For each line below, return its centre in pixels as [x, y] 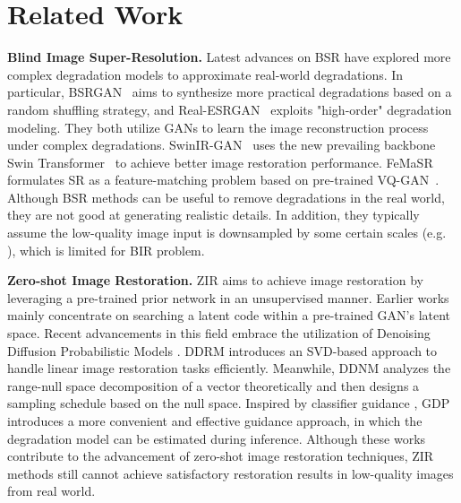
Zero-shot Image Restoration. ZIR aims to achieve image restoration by [215, 280]
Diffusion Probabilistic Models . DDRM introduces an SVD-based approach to [222, 350]
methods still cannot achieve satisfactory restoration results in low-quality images [230, 473]
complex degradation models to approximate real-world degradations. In [205, 74]
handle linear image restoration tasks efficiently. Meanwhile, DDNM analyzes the [229, 368]
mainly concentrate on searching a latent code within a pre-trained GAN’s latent [229, 315]
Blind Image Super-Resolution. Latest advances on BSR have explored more [229, 57]
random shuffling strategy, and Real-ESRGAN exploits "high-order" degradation [230, 109]
